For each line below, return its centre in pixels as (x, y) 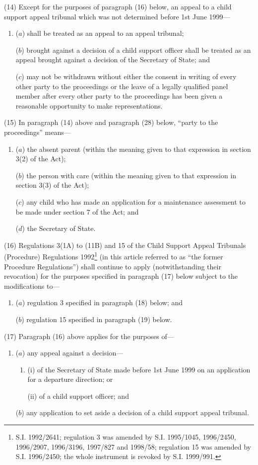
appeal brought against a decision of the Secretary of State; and (113, 59)
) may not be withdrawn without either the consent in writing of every (129, 76)
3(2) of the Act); (41, 159)
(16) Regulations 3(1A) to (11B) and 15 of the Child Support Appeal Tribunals (125, 245)
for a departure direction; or (70, 379)
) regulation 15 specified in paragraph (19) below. (97, 319)
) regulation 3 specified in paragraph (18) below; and (102, 302)
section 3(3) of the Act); (52, 185)
